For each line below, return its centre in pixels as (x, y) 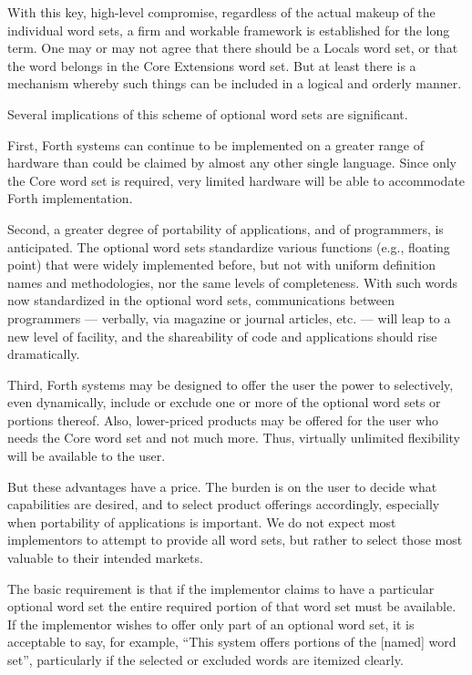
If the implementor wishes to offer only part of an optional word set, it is (211, 624)
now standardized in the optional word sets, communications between (201, 300)
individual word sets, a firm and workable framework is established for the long (229, 30)
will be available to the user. (87, 456)
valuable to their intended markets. (105, 558)
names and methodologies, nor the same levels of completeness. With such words (233, 282)
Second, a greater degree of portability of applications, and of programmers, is (226, 228)
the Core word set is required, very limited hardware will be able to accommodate (236, 180)
